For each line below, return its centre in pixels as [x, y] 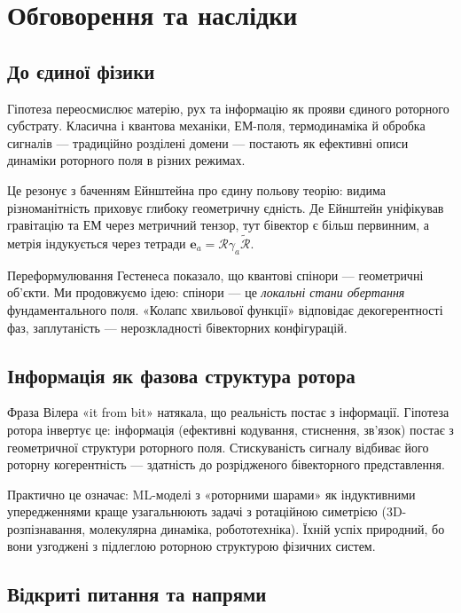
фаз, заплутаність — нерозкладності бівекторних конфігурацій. [177, 327]
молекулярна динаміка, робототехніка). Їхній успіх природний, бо [267, 528]
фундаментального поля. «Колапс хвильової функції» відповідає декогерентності [225, 309]
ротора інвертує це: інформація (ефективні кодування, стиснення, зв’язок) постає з [230, 429]
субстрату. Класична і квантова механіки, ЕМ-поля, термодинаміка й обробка [216, 126]
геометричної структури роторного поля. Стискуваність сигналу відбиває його [218, 447]
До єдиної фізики [81, 71]
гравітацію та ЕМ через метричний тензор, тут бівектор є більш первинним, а [219, 225]
